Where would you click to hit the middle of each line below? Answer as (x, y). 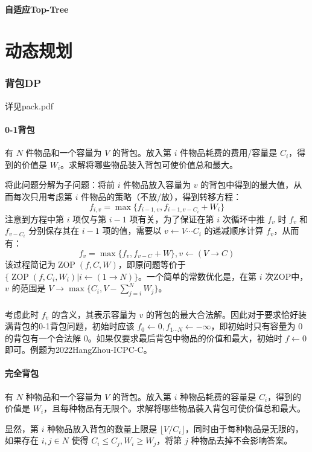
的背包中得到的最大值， (247, 185)
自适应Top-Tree (37, 9)
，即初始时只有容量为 (253, 326)
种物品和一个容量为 (64, 396)
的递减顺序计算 (234, 231)
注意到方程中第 (34, 218)
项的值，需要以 (132, 231)
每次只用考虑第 (43, 196)
